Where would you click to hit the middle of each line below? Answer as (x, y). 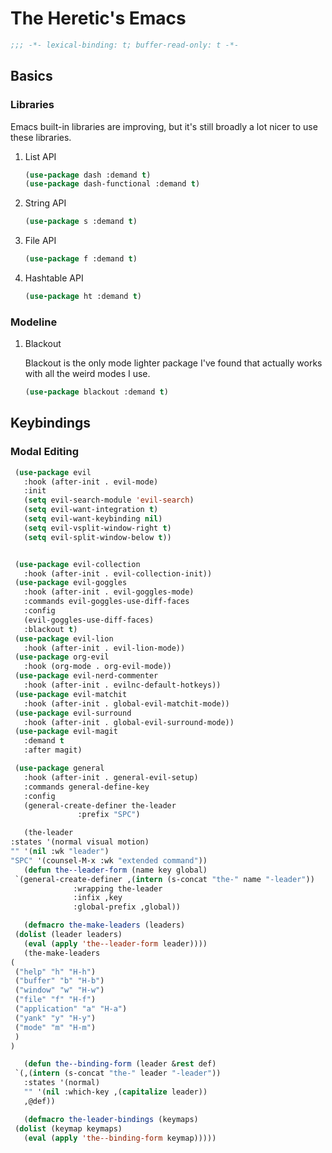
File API (40, 241)
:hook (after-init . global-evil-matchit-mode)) (126, 703)
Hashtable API (54, 278)
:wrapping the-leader (118, 888)
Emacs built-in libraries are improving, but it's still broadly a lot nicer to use (164, 126)
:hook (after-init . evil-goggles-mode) (109, 592)
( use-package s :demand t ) (81, 222)
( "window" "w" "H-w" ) (59, 990)
